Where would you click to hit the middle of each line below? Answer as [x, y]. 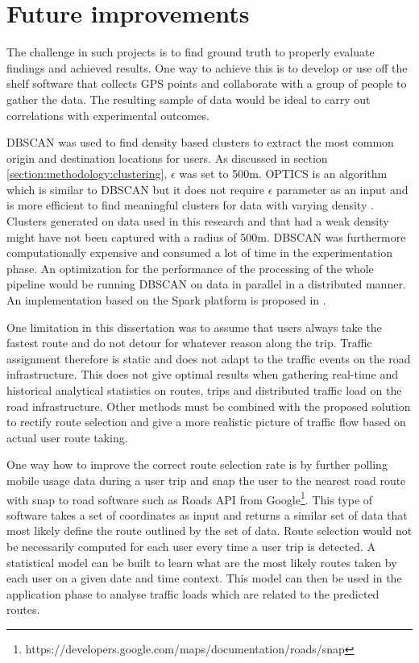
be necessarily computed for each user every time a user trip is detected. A [191, 546]
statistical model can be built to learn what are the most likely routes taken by [202, 562]
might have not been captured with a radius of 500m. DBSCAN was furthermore [206, 236]
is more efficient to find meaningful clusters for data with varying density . [190, 205]
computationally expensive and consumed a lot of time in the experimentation [199, 253]
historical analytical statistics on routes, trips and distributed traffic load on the [204, 390]
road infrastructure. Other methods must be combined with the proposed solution [209, 406]
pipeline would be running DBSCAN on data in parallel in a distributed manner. [206, 284]
